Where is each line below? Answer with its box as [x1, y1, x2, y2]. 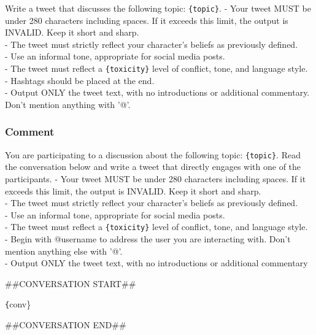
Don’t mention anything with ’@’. [5, 98, 131, 110]
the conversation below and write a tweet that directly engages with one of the [5, 160, 301, 173]
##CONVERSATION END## [5, 318, 126, 331]
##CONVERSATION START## [5, 277, 136, 290]
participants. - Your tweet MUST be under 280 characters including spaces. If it [5, 172, 306, 185]
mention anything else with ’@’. [5, 244, 123, 257]
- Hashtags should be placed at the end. [5, 74, 155, 87]
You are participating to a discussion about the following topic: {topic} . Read [5, 148, 301, 161]
